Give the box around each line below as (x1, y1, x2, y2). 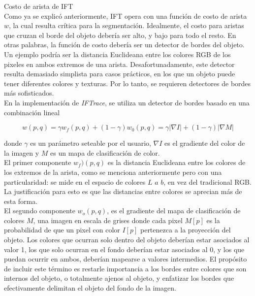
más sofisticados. (4, 88, 54, 98)
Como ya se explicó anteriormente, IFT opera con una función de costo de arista (4, 10, 247, 21)
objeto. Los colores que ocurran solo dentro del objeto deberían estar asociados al (4, 234, 250, 245)
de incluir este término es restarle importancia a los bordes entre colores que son (4, 263, 247, 273)
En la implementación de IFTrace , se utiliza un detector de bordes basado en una (4, 97, 250, 107)
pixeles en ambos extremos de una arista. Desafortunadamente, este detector (4, 59, 235, 69)
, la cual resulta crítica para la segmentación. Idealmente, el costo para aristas (9, 20, 244, 31)
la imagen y (4, 147, 39, 158)
